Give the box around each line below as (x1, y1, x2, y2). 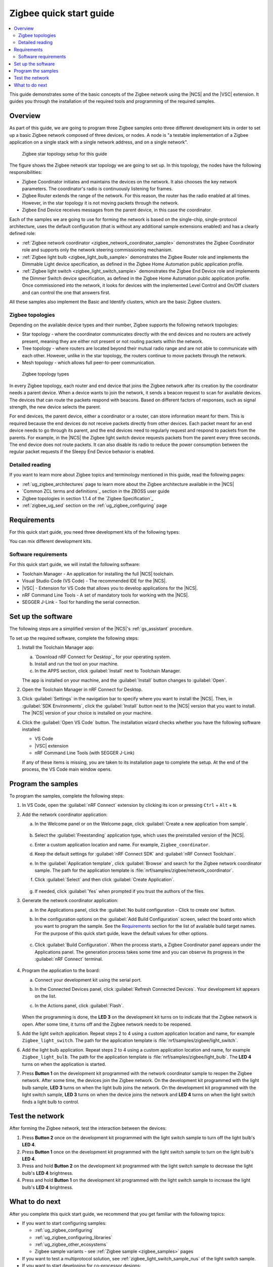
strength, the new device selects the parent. (9, 404, 101, 410)
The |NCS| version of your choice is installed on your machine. (22, 710, 153, 716)
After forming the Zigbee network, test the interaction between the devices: (9, 1125, 167, 1131)
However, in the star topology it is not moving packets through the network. (22, 200, 179, 206)
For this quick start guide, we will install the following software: (9, 562, 141, 568)
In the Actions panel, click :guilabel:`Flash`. (34, 1002, 124, 1009)
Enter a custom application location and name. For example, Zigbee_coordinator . (34, 841, 210, 847)
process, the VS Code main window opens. (22, 766, 112, 772)
